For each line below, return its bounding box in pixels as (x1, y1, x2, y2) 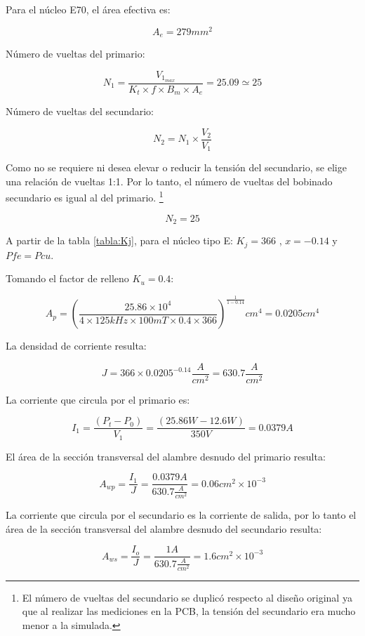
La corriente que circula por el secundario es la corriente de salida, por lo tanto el (6, 507, 357, 522)
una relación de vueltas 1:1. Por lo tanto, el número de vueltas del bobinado (6, 173, 333, 188)
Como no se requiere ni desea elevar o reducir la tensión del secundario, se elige (6, 160, 347, 175)
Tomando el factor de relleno (6, 271, 129, 286)
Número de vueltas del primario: (6, 46, 145, 61)
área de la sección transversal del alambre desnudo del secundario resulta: (6, 521, 322, 536)
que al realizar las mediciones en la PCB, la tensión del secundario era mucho (22, 604, 356, 618)
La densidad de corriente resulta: (6, 338, 147, 353)
